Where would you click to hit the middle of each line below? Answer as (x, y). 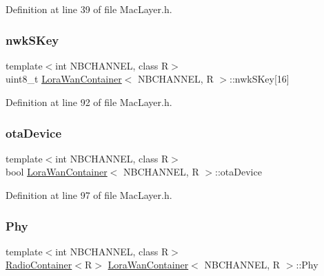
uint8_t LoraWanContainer (64, 79)
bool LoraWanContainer (57, 172)
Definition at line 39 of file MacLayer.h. (89, 9)
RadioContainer (39, 265)
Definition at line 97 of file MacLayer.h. (89, 195)
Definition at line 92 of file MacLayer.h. (89, 102)
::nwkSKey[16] (260, 79)
